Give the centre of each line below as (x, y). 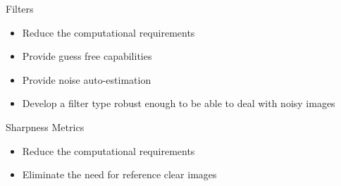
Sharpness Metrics (45, 126)
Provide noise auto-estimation (87, 79)
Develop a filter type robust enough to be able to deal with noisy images (179, 103)
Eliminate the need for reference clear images (119, 174)
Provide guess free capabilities (87, 56)
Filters (20, 8)
